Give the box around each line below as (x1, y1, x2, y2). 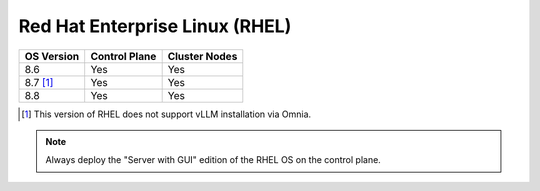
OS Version (24, 49, 80, 63)
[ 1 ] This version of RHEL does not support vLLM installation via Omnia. (21, 108, 312, 120)
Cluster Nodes (167, 49, 238, 63)
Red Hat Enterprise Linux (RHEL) (18, 15, 292, 37)
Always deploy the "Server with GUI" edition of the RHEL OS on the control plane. (45, 154, 382, 166)
